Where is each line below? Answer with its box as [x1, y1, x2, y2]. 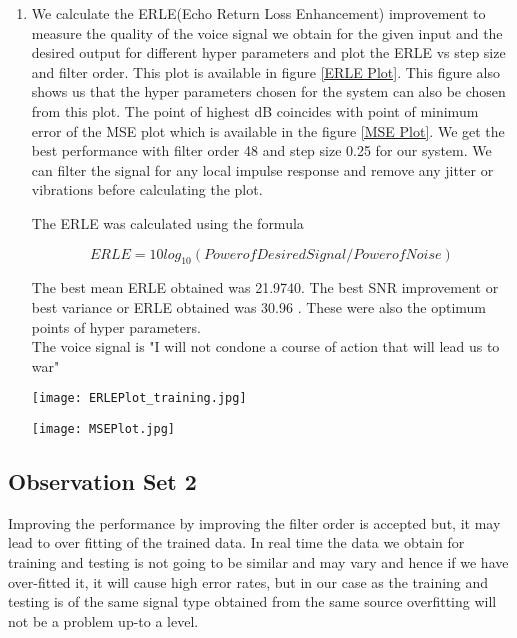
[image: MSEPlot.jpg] [31, 421, 175, 436]
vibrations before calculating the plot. [31, 179, 263, 200]
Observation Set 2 [8, 466, 197, 496]
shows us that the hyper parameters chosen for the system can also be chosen [31, 81, 506, 102]
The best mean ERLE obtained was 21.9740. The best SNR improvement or [31, 277, 499, 298]
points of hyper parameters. [31, 316, 201, 337]
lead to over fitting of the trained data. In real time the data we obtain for [8, 532, 465, 553]
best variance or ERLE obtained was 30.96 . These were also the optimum [31, 296, 486, 317]
